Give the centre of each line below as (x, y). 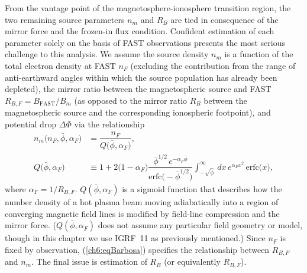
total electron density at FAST (60, 65)
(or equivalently (192, 262)
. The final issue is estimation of (89, 262)
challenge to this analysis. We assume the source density (107, 54)
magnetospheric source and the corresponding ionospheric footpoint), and (138, 112)
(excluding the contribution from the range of (213, 65)
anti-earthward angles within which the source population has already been (141, 77)
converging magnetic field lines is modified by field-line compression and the (142, 213)
